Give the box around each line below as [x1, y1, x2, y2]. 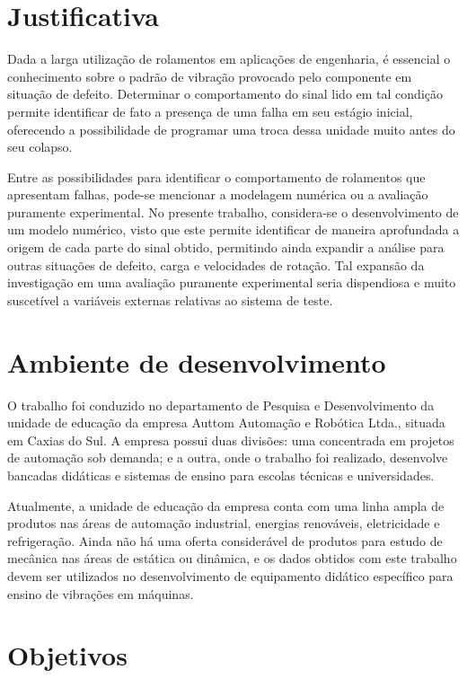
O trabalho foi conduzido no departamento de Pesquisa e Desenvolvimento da [7, 395, 435, 414]
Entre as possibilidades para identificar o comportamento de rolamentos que [7, 167, 426, 186]
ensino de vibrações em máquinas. [7, 584, 194, 603]
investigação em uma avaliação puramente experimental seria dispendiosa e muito [7, 273, 456, 292]
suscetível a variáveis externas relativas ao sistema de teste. [7, 290, 333, 309]
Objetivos [7, 637, 128, 674]
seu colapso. [7, 137, 73, 156]
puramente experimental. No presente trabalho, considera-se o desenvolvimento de [7, 202, 459, 221]
